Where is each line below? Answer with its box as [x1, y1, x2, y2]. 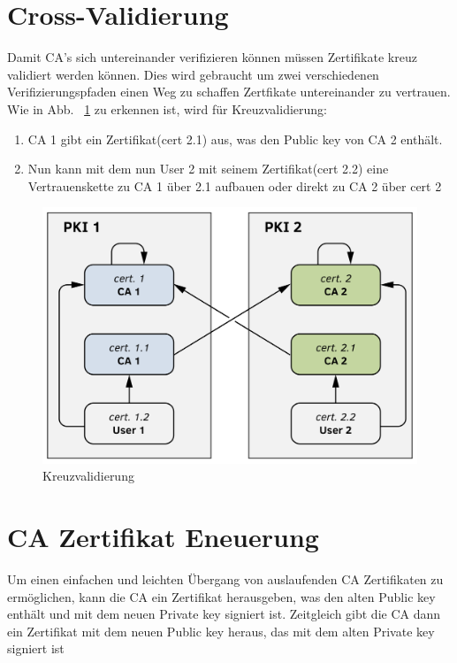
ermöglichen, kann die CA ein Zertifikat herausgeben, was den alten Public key [7, 587, 436, 605]
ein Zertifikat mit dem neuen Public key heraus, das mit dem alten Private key [7, 621, 435, 640]
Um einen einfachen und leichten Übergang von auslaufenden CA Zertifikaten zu [7, 570, 444, 589]
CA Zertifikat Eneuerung [7, 519, 319, 555]
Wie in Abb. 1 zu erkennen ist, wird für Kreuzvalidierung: [7, 99, 327, 118]
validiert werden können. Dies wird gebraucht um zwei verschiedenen [7, 65, 379, 83]
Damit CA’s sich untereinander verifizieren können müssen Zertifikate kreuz [7, 48, 417, 66]
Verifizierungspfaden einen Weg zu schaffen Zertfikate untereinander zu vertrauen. [7, 82, 451, 101]
